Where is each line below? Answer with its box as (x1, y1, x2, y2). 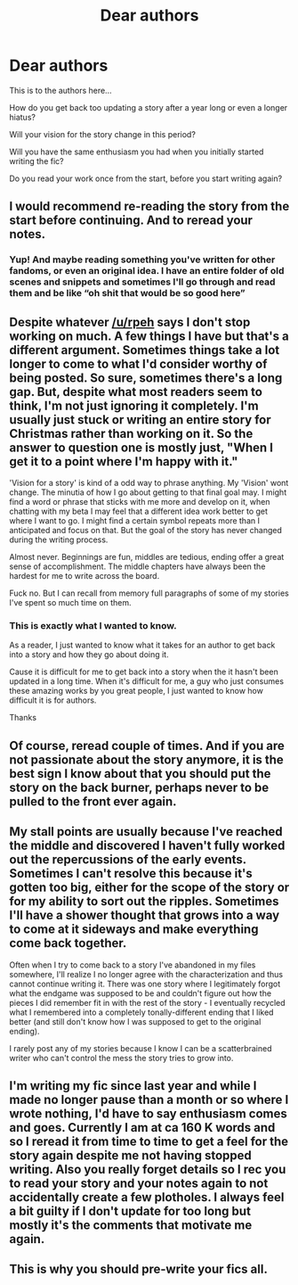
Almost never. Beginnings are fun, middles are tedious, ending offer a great (9, 552, 285, 563)
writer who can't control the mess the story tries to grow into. (9, 1052, 234, 1063)
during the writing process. (9, 534, 109, 545)
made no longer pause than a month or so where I (9, 1091, 289, 1107)
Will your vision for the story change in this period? (9, 128, 196, 139)
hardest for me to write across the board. (9, 571, 160, 581)
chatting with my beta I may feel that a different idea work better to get (9, 506, 269, 517)
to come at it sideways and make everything (9, 922, 259, 937)
